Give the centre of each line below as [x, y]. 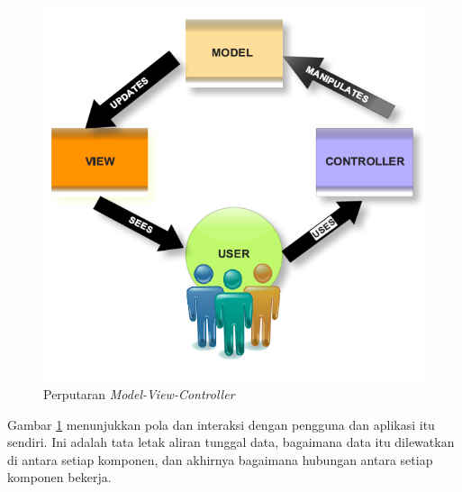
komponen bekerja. [59, 477]
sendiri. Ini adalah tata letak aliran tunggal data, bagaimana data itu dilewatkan [231, 442]
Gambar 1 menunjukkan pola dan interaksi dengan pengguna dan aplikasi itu [221, 424]
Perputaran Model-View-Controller [139, 394]
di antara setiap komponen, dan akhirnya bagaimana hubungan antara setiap [220, 459]
